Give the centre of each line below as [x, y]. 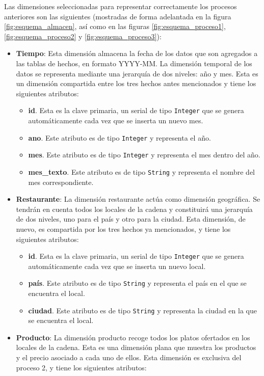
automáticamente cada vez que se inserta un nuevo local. [117, 266]
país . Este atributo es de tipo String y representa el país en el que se [137, 283]
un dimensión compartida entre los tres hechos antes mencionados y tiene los [136, 83]
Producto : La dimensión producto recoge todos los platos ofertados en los [133, 337]
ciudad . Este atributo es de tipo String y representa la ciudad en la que [142, 310]
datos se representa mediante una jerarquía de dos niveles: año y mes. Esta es [137, 73]
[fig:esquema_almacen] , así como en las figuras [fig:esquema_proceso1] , [115, 26]
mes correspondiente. [61, 182]
